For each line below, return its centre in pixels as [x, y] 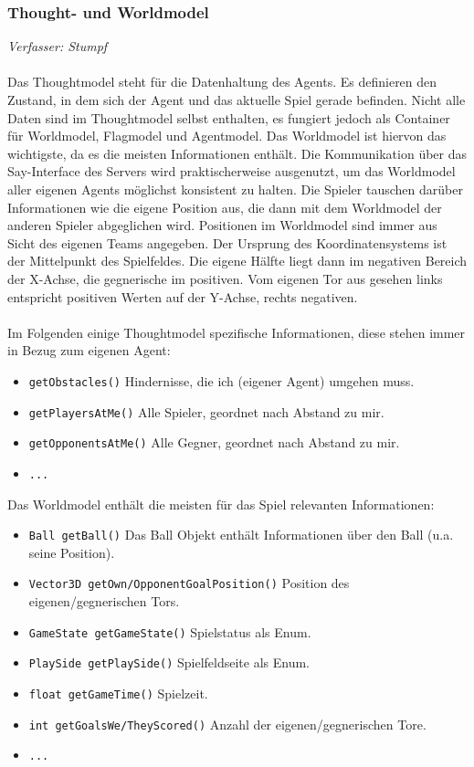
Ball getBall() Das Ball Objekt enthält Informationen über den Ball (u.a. [241, 535]
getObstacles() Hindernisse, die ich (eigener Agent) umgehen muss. [221, 380]
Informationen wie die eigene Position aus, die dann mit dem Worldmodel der [225, 207]
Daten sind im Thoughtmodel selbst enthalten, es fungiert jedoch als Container [229, 117]
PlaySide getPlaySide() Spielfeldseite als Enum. [169, 662]
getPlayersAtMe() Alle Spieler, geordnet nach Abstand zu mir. [206, 411]
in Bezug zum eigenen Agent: [89, 350]
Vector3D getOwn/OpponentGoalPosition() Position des [189, 583]
